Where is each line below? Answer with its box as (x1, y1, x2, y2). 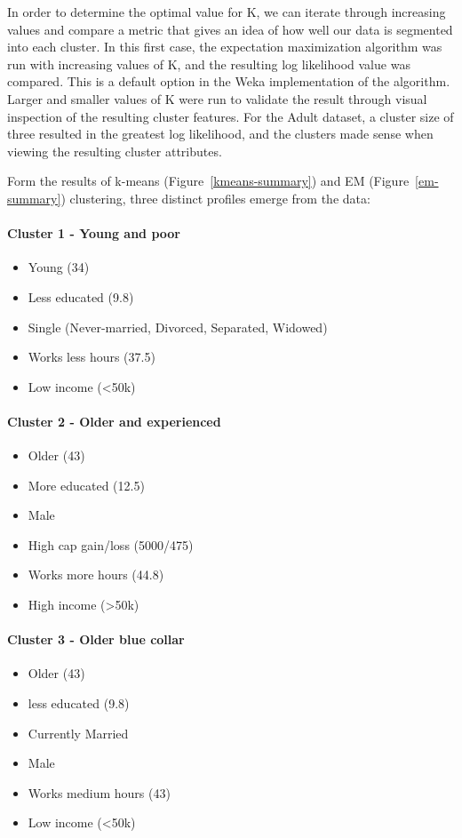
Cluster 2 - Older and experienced (7, 411, 221, 430)
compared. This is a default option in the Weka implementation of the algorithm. (7, 72, 450, 91)
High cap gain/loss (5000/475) (28, 535, 194, 554)
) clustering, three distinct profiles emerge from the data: (60, 188, 370, 207)
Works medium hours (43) (28, 783, 171, 802)
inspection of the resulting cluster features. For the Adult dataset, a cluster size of (7, 107, 454, 125)
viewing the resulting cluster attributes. (7, 141, 222, 160)
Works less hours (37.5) (28, 347, 155, 366)
